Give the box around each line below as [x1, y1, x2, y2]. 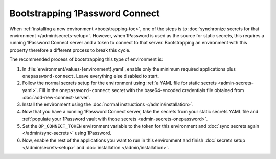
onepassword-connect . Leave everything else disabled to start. [22, 73, 159, 79]
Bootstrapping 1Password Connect [9, 8, 160, 19]
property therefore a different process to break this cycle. [9, 47, 131, 53]
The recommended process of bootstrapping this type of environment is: [9, 56, 163, 62]
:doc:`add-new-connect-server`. [22, 95, 91, 101]
